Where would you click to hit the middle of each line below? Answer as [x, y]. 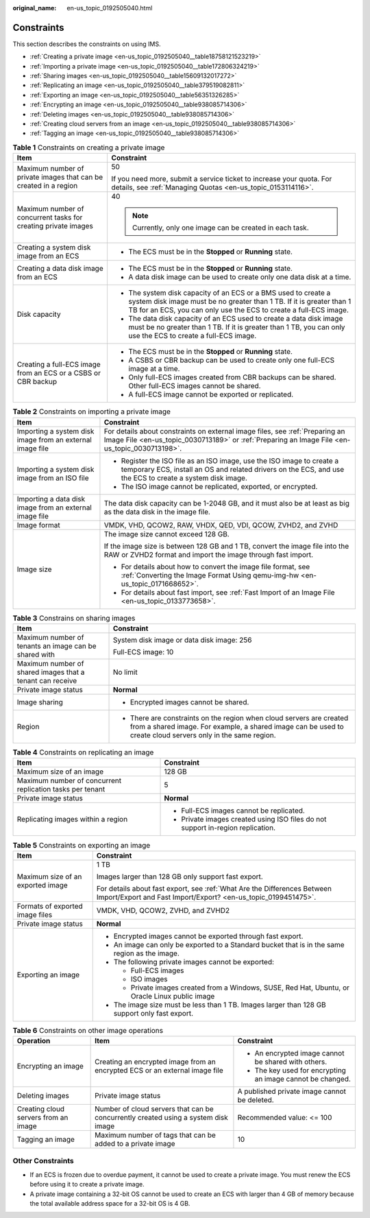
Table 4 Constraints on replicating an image [83, 752]
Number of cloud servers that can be [154, 1109]
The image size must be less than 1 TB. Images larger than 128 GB [220, 1005]
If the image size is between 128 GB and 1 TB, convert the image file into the [226, 546]
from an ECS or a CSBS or [59, 373]
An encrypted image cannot [299, 1053]
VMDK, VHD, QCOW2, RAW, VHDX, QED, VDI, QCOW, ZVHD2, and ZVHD [221, 525]
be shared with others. [291, 1062]
